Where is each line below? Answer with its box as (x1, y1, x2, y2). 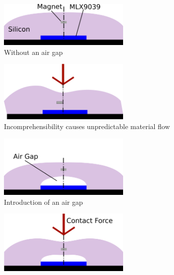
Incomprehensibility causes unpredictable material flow (4, 121, 170, 131)
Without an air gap (4, 46, 63, 57)
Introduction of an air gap (4, 196, 83, 207)
